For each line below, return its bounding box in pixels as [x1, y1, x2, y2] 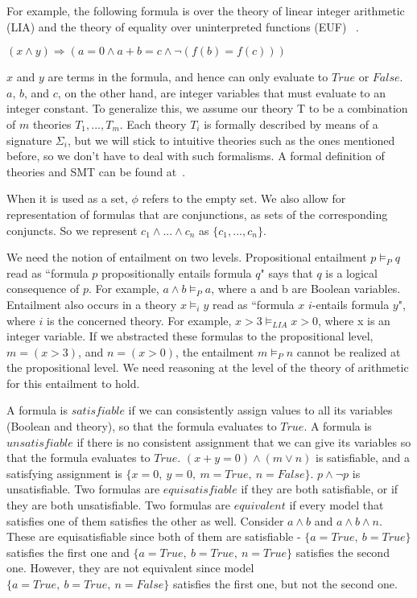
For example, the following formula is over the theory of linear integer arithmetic [6, 2, 405, 19]
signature [6, 131, 52, 148]
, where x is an [317, 311, 390, 328]
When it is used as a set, [6, 190, 128, 207]
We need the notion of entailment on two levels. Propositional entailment [6, 249, 367, 266]
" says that [260, 264, 313, 281]
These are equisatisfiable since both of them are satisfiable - [6, 528, 301, 545]
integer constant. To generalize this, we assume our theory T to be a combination [6, 100, 408, 117]
